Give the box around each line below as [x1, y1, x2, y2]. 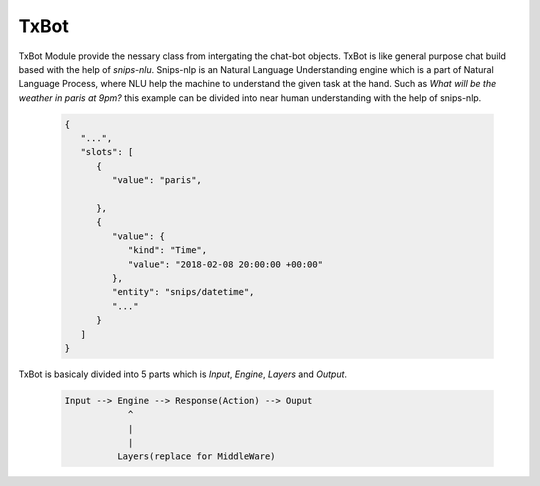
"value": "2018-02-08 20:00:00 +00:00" [127, 258, 324, 270]
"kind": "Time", [127, 245, 208, 256]
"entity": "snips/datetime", [111, 286, 255, 298]
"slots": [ [80, 146, 134, 158]
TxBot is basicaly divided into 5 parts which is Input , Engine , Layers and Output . [18, 368, 348, 380]
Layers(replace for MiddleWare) [116, 451, 276, 462]
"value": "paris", [111, 175, 202, 186]
